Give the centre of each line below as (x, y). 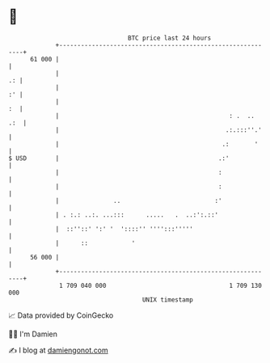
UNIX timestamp (168, 300)
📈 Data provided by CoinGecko (61, 315)
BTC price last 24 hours (170, 38)
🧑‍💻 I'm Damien (33, 334)
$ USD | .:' (119, 158)
